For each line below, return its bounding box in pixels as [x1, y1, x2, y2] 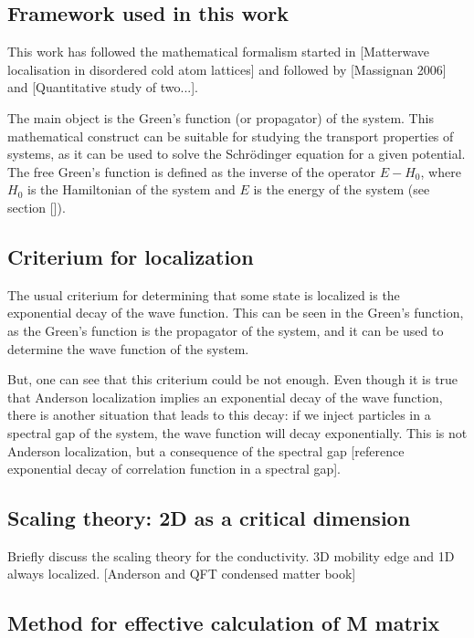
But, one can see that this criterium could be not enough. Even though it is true [7, 370, 458, 389]
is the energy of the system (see [253, 180, 430, 199]
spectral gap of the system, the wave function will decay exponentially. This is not [7, 423, 468, 442]
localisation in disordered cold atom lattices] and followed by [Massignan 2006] [7, 59, 447, 78]
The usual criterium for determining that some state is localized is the [7, 285, 400, 304]
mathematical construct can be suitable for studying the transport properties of [7, 126, 454, 145]
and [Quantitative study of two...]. [7, 78, 198, 97]
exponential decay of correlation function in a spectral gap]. [7, 459, 342, 478]
